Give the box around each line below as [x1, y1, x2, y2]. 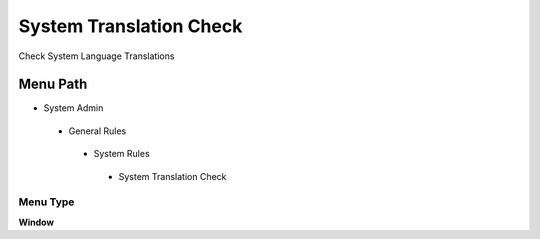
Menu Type [18, 195, 75, 209]
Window [18, 216, 55, 228]
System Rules [93, 148, 150, 160]
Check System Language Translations [18, 50, 175, 62]
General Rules [68, 125, 127, 137]
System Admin [43, 102, 104, 114]
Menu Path [18, 76, 88, 93]
